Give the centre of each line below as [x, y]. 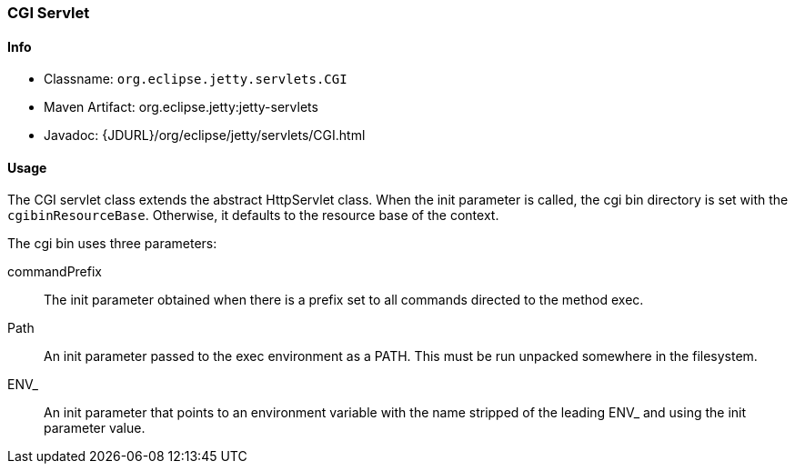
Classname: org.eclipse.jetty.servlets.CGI [196, 79]
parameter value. [95, 428]
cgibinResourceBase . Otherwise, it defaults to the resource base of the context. [253, 215]
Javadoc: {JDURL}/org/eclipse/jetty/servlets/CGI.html [205, 135]
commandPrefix [55, 272]
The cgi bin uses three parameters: [112, 244]
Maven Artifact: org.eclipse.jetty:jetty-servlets [181, 107]
